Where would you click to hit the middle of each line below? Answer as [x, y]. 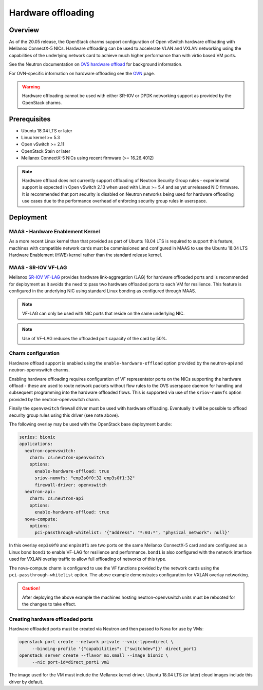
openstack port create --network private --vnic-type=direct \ [96, 642]
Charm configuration [34, 353]
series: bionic [37, 437]
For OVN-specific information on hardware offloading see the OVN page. [82, 73]
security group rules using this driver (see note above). [64, 415]
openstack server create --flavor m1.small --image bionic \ [94, 655]
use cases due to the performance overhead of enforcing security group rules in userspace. [114, 201]
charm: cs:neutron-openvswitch [67, 458]
